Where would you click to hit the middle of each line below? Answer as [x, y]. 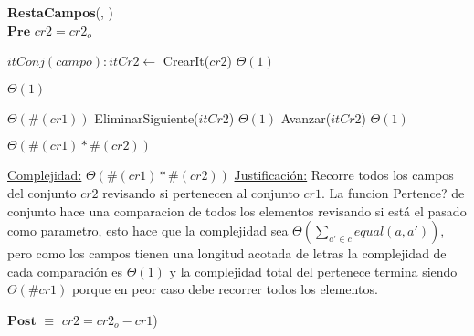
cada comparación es [65, 271]
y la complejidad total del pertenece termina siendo [313, 271]
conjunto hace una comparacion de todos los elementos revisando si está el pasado [237, 210]
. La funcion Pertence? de [393, 192]
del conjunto [42, 192]
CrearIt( [186, 61]
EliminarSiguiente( [147, 117]
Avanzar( [306, 117]
